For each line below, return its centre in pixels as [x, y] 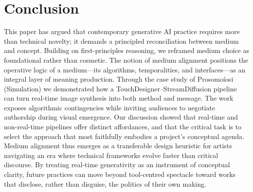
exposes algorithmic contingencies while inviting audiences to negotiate [109, 107]
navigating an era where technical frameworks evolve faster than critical [111, 155]
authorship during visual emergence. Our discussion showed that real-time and [121, 117]
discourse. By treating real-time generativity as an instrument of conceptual [117, 165]
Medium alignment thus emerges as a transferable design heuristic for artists [118, 146]
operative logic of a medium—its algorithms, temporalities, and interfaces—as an [125, 69]
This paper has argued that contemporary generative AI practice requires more [122, 31]
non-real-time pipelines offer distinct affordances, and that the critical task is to [123, 127]
